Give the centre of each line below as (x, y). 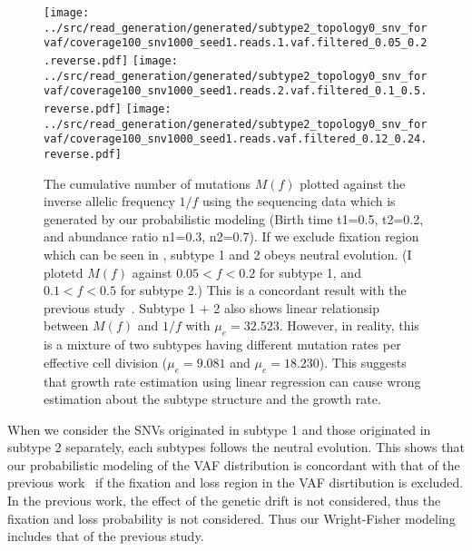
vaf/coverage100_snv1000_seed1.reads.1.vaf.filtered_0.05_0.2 (236, 43)
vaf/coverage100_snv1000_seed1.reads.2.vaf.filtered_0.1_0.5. (236, 91)
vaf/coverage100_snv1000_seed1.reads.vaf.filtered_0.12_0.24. (236, 139)
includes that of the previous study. (106, 536)
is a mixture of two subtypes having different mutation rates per (222, 344)
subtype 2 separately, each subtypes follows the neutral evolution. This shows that (236, 447)
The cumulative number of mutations (147, 183)
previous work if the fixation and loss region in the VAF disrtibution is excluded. (236, 482)
